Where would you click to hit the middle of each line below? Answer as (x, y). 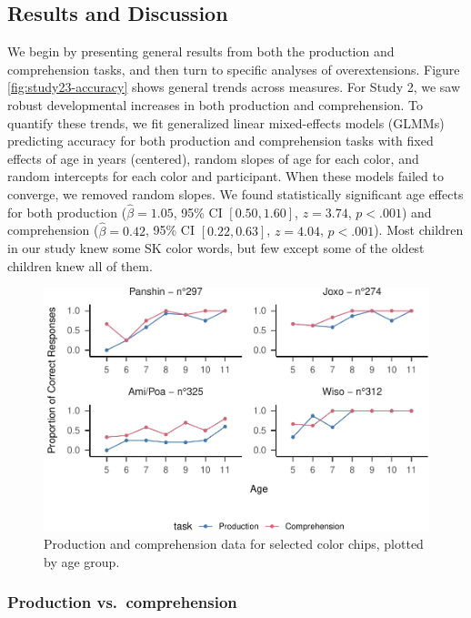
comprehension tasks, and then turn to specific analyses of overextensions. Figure (234, 69)
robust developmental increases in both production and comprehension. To (215, 104)
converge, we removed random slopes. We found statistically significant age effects (235, 193)
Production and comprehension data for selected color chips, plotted (234, 544)
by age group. (82, 561)
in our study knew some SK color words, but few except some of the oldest (216, 248)
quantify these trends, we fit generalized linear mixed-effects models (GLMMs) (226, 122)
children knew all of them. (80, 265)
